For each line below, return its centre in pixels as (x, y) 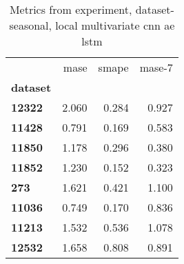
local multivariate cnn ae (115, 25)
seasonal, (30, 25)
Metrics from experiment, (71, 9)
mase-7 (156, 67)
